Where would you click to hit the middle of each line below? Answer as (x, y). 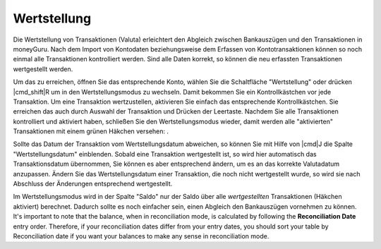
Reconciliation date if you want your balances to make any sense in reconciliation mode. (141, 236)
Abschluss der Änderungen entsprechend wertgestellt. (93, 184)
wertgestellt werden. (43, 69)
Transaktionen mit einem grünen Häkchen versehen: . (91, 131)
